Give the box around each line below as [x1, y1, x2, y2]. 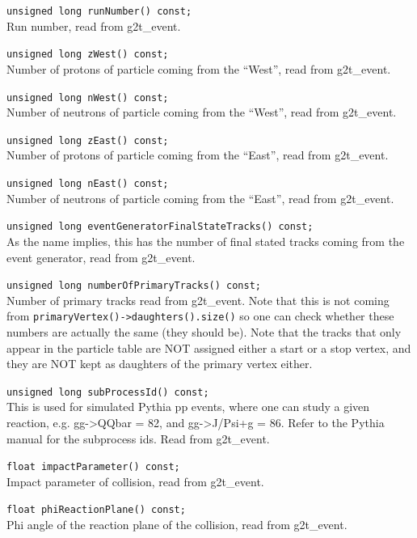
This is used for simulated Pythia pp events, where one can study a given [6, 398, 370, 415]
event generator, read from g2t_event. [6, 248, 196, 265]
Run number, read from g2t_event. [6, 17, 181, 34]
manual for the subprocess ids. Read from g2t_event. [6, 430, 270, 447]
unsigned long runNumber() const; [6, 6, 192, 17]
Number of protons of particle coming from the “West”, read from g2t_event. [6, 60, 391, 77]
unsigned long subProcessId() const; [6, 386, 209, 398]
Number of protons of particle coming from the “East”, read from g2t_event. [6, 146, 389, 163]
